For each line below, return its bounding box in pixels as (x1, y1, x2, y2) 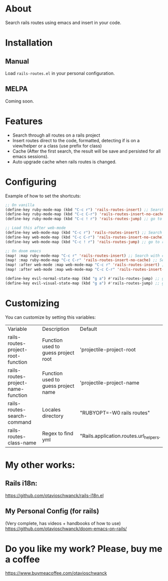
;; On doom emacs (5, 248, 41, 253)
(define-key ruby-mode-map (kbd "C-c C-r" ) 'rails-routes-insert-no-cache (5, 212, 164, 217)
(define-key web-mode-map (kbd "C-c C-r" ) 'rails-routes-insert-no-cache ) (5, 235, 164, 240)
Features (5, 116, 43, 127)
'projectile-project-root (79, 346, 136, 353)
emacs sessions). (12, 153, 49, 159)
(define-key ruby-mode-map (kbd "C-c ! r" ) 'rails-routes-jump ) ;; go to (5, 216, 162, 222)
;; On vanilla (5, 202, 35, 208)
